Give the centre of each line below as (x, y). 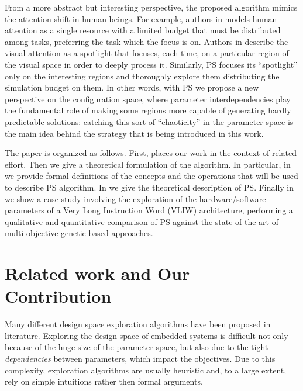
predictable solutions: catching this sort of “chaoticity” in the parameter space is (149, 121)
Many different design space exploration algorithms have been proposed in (138, 324)
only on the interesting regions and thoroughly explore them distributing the (142, 76)
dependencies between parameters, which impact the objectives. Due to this (140, 358)
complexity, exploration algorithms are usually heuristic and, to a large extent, (146, 370)
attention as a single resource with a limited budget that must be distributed (143, 30)
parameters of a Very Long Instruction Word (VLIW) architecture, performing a (149, 210)
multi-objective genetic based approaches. (79, 233)
